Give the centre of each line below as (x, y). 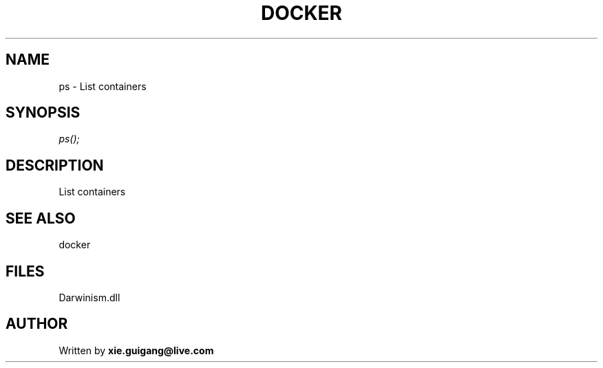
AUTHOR (37, 324)
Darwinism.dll (89, 297)
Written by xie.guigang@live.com (136, 350)
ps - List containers (103, 86)
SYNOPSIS (43, 113)
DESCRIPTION (55, 165)
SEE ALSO (41, 218)
